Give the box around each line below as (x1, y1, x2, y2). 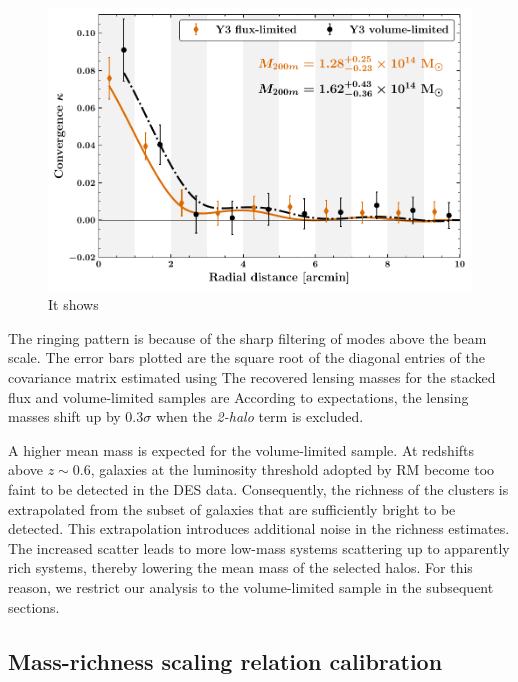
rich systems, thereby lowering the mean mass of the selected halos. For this (8, 557, 473, 578)
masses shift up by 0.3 (8, 406, 144, 427)
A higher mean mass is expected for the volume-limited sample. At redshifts (8, 439, 475, 460)
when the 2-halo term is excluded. (155, 406, 364, 427)
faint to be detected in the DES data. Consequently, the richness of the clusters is (8, 479, 509, 499)
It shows (48, 294, 99, 315)
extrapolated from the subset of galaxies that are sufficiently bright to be (8, 498, 456, 519)
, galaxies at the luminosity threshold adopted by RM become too (90, 459, 495, 480)
